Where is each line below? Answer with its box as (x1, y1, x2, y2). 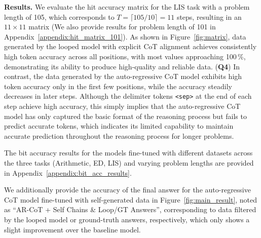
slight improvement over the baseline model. (4, 224, 141, 234)
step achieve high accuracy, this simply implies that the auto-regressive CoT (4, 101, 241, 111)
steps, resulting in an (176, 11, 242, 22)
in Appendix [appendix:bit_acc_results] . (4, 167, 132, 178)
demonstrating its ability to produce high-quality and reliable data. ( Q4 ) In (4, 61, 240, 71)
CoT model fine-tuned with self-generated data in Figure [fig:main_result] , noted (4, 194, 257, 205)
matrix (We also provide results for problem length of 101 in (28, 21, 216, 32)
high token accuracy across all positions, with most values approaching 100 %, (4, 51, 246, 61)
